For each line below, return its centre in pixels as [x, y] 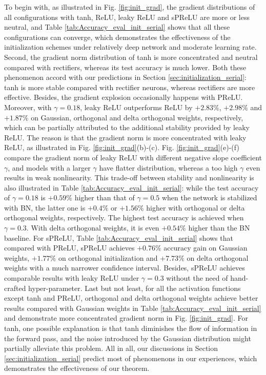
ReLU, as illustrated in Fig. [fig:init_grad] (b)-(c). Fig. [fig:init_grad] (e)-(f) [122, 147]
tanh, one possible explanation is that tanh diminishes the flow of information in [131, 328]
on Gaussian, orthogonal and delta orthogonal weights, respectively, [137, 117]
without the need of [197, 278]
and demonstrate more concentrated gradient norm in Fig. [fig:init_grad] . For [126, 318]
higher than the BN [219, 228]
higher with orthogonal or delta [196, 207]
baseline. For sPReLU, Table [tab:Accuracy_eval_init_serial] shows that [119, 237]
